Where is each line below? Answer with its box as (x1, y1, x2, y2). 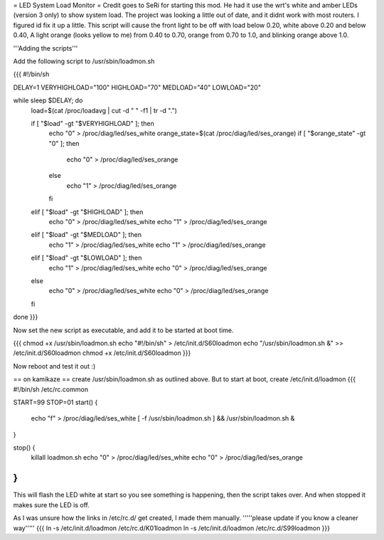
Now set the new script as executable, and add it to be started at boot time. (13, 326, 234, 334)
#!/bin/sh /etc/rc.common (13, 385, 89, 393)
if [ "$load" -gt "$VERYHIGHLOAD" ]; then (31, 119, 154, 127)
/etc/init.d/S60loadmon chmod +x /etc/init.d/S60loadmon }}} (13, 349, 191, 357)
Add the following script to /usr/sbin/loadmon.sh (13, 57, 155, 65)
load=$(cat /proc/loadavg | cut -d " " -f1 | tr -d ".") (31, 106, 178, 115)
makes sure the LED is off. (13, 500, 90, 509)
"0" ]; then (48, 139, 80, 147)
